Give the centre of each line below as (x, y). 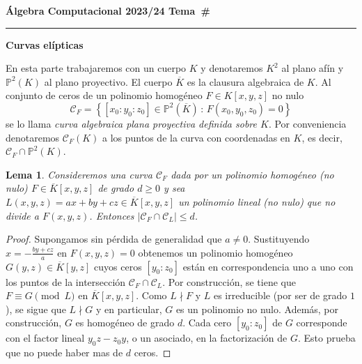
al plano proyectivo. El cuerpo (108, 81)
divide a (22, 215)
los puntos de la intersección (66, 281)
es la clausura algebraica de (245, 81)
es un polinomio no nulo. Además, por (257, 309)
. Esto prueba (326, 338)
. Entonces (112, 215)
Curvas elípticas (45, 44)
